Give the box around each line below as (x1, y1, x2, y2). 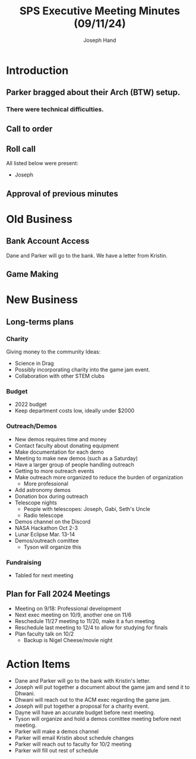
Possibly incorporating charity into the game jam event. (14, 366, 150, 373)
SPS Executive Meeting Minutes (19, 4, 181, 18)
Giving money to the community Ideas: (6, 348, 101, 355)
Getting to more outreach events (14, 467, 94, 475)
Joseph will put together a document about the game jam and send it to (14, 683, 190, 690)
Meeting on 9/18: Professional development (14, 605, 122, 612)
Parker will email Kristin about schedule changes (14, 734, 134, 741)
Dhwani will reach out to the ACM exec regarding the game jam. (14, 696, 171, 703)
